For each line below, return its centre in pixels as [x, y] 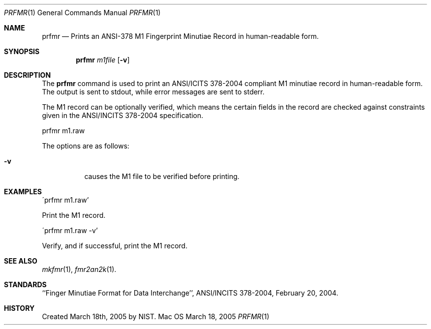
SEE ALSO [21, 261]
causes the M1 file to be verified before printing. [162, 176]
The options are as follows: [86, 146]
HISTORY [19, 308]
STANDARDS [25, 284]
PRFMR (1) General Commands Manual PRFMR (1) [82, 13]
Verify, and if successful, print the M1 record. [115, 246]
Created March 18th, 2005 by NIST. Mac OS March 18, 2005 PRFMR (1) [156, 316]
